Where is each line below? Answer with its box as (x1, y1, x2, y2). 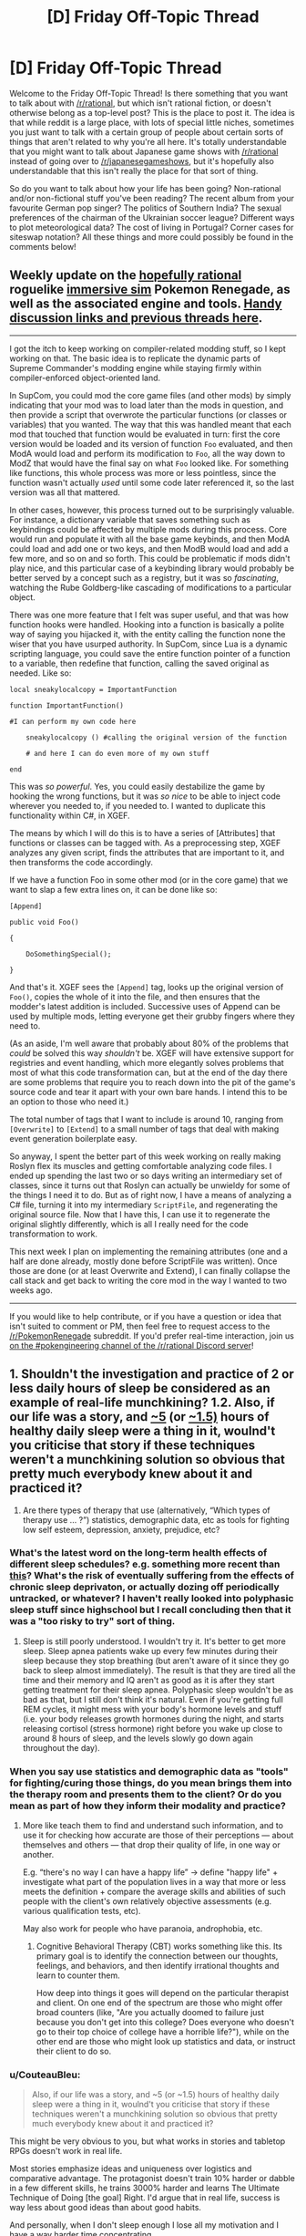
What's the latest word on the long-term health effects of (9, 1547, 268, 1559)
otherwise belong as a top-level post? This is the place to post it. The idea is (9, 107, 296, 118)
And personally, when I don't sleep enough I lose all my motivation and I (9, 2220, 280, 2231)
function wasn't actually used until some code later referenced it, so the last (9, 477, 294, 488)
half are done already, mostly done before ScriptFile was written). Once (9, 1256, 278, 1267)
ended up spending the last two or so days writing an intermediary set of (9, 1170, 282, 1181)
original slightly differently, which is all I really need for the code (9, 1218, 249, 1229)
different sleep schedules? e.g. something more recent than (9, 1558, 280, 1570)
